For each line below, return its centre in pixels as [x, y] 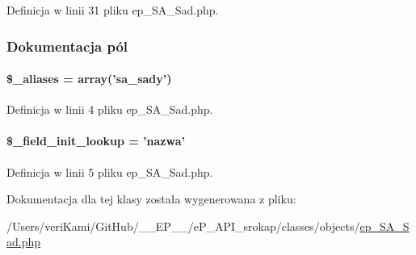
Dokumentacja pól [67, 46]
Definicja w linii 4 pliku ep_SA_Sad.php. [110, 109]
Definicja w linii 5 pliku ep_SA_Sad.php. [110, 171]
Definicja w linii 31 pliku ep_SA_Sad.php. [113, 10]
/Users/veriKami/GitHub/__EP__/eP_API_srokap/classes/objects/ [183, 226]
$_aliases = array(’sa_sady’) [89, 79]
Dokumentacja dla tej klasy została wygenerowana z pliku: [151, 199]
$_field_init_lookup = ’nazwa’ [96, 141]
